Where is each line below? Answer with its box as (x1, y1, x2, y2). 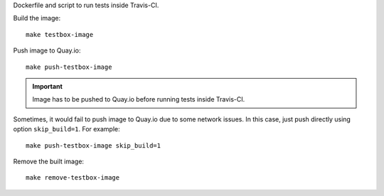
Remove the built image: (13, 157, 85, 165)
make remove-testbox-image (26, 174, 120, 182)
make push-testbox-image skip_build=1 (26, 141, 161, 149)
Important (32, 82, 63, 90)
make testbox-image (26, 31, 94, 38)
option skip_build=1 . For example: (13, 125, 120, 134)
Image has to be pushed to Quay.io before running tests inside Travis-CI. (32, 95, 245, 104)
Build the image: (13, 14, 60, 23)
